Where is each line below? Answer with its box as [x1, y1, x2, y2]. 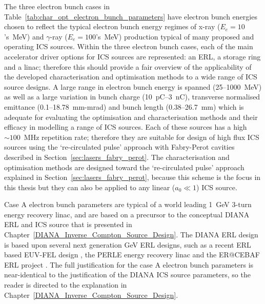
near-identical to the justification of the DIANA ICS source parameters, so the [4, 269, 251, 280]
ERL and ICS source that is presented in [4, 219, 132, 230]
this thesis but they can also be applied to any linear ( [4, 181, 175, 192]
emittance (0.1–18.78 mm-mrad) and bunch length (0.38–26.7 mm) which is [4, 101, 244, 112]
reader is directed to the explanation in [4, 279, 127, 290]
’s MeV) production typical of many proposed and [96, 31, 254, 42]
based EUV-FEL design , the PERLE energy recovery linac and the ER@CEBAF [4, 249, 260, 260]
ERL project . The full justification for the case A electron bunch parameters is [4, 259, 254, 270]
